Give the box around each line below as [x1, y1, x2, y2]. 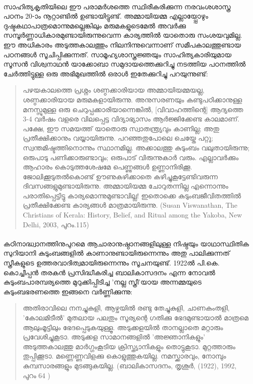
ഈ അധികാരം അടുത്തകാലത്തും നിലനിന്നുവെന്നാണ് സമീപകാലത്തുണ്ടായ [3, 39, 241, 49]
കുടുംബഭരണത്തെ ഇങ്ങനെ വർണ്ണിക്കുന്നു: [3, 286, 133, 296]
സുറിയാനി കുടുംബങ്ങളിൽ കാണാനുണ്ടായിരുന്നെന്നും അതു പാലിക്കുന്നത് [3, 248, 230, 258]
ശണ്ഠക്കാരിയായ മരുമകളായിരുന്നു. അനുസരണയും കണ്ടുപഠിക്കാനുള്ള [23, 94, 242, 104]
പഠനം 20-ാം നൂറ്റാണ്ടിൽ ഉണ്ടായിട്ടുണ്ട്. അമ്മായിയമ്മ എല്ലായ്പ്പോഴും [3, 11, 208, 21]
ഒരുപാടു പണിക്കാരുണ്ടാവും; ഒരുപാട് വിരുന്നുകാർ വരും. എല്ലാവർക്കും [23, 152, 239, 162]
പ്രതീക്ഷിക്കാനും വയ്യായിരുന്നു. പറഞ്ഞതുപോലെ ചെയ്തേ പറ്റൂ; [23, 133, 213, 143]
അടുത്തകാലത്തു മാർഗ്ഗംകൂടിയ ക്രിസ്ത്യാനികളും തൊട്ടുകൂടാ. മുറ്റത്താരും [23, 341, 235, 351]
